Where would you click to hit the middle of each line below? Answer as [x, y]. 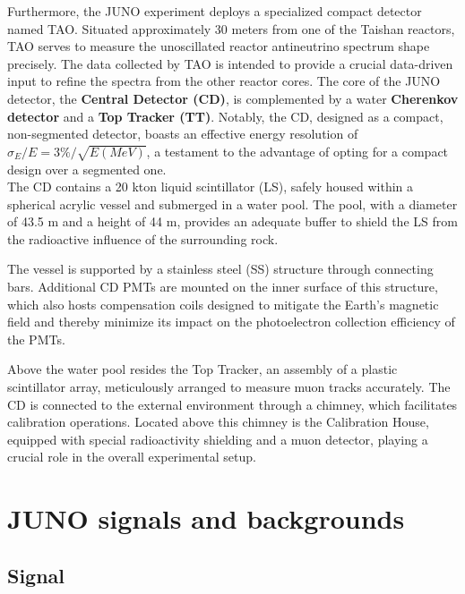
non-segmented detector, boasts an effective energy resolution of [183, 134]
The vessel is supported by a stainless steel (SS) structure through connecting [220, 269]
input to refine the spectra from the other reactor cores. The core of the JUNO [224, 81]
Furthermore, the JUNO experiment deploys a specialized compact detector [215, 11]
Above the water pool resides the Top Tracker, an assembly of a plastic [202, 369]
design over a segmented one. [87, 169]
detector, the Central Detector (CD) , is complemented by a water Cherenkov [233, 98]
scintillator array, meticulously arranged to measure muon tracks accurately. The [229, 387]
